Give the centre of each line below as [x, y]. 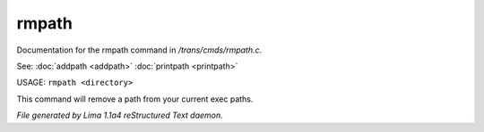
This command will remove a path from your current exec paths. [135, 99]
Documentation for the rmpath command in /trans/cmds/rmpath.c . [139, 50]
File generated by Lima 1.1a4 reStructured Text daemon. [120, 115]
